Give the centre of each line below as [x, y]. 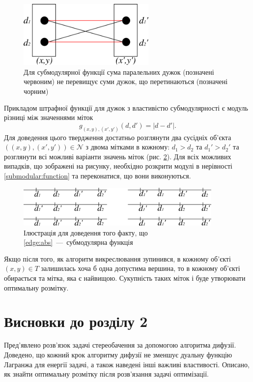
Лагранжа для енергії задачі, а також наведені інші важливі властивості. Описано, [127, 364]
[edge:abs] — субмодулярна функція [78, 242]
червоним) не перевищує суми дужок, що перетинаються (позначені [126, 81]
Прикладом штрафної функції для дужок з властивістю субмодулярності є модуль [126, 107]
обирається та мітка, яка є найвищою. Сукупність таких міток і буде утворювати [125, 278]
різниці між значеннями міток [49, 117]
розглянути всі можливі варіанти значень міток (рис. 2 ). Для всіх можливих [118, 156]
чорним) [36, 91]
